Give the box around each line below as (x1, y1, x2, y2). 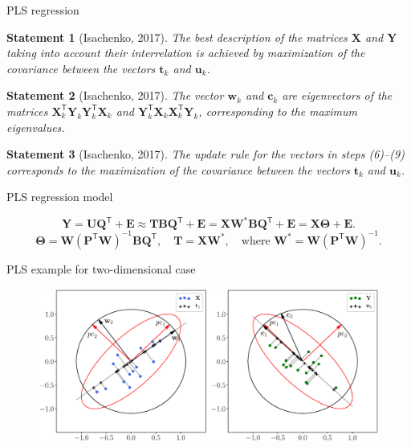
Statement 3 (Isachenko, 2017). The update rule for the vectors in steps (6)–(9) (6, 146, 405, 162)
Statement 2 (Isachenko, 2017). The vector (6, 87, 224, 104)
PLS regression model (6, 188, 113, 205)
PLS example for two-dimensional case (6, 260, 196, 277)
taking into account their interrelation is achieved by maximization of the (6, 44, 365, 61)
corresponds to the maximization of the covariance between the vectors (6, 161, 350, 178)
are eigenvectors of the (282, 87, 393, 104)
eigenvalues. (6, 118, 65, 135)
